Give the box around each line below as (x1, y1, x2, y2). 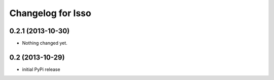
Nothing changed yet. (22, 40, 68, 46)
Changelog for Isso (9, 8, 91, 19)
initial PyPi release (22, 66, 60, 72)
